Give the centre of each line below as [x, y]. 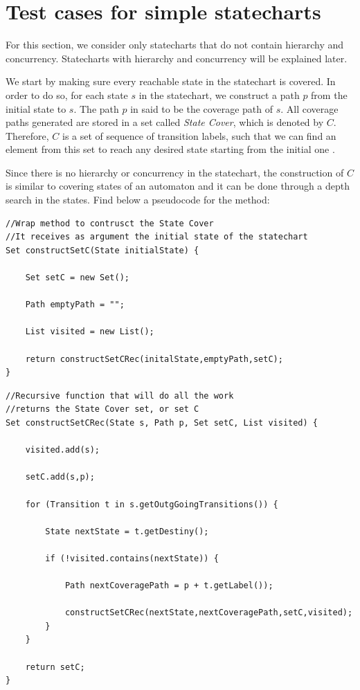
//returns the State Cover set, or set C [102, 409]
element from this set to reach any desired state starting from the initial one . [170, 149]
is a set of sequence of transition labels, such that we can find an [199, 135]
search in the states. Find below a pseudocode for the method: [138, 200]
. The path [96, 108]
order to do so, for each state [67, 94]
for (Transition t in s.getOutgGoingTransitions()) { [152, 504]
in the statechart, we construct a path [219, 94]
